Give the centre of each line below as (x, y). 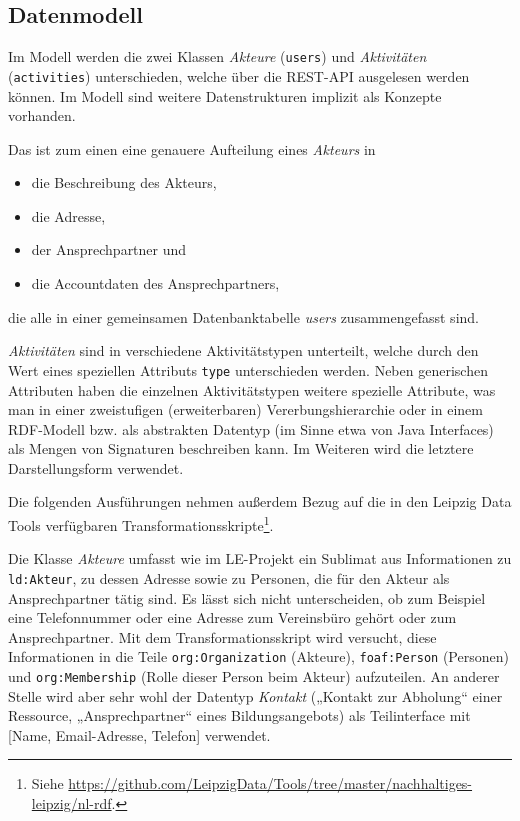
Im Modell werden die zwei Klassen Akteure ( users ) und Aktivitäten (217, 56)
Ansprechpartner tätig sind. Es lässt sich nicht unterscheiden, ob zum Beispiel (247, 597)
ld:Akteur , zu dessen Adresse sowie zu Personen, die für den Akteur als (229, 577)
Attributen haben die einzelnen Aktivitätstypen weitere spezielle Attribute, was (252, 389)
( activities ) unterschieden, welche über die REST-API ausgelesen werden (239, 75)
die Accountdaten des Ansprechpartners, (155, 283)
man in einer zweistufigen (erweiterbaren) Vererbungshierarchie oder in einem (245, 409)
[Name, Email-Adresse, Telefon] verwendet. (139, 734)
